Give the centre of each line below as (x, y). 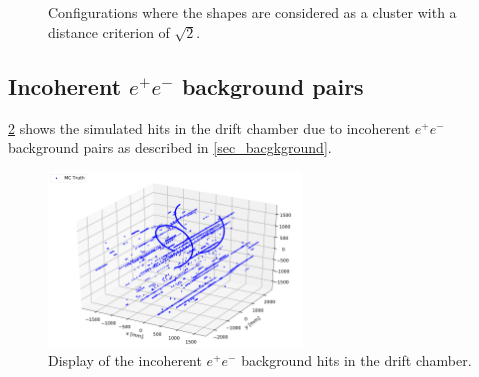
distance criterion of (109, 31)
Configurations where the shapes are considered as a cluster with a (252, 12)
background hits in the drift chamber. (356, 360)
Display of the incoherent (125, 360)
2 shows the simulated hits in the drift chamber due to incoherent (209, 127)
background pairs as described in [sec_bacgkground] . (170, 147)
